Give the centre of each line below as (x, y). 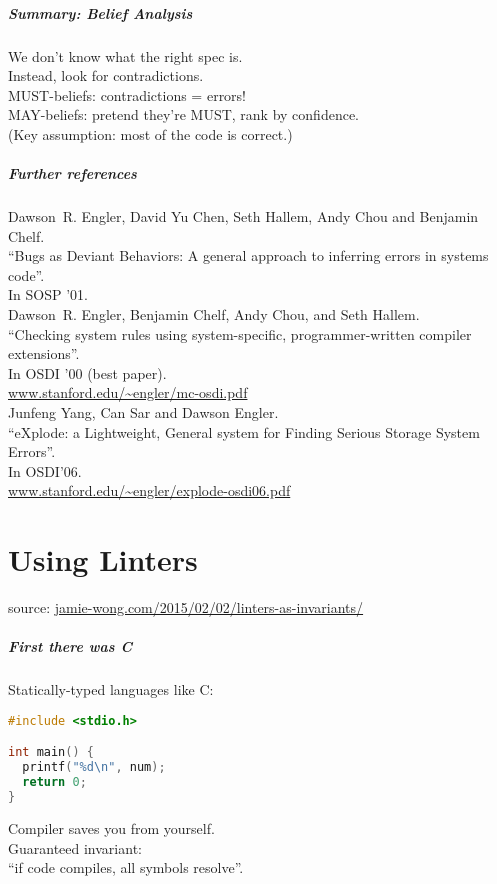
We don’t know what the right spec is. (125, 55)
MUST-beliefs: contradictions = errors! (127, 94)
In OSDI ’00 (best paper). (87, 372)
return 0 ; (54, 782)
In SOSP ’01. (48, 294)
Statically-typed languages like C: (111, 689)
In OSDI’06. (45, 470)
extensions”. (44, 353)
